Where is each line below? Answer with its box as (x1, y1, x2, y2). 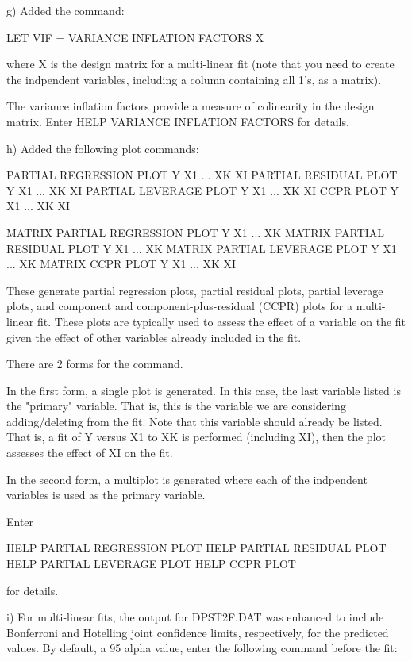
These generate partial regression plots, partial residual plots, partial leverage (6, 282, 383, 298)
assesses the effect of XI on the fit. (6, 444, 173, 461)
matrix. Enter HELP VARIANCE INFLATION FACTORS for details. (6, 113, 349, 129)
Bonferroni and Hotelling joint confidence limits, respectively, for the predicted (6, 624, 389, 640)
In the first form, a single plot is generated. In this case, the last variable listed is (6, 382, 401, 398)
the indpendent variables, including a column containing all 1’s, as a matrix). (6, 71, 382, 87)
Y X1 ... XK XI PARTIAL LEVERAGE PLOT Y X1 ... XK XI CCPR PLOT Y (6, 182, 399, 198)
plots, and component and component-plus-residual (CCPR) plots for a (6, 298, 352, 314)
